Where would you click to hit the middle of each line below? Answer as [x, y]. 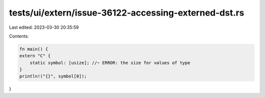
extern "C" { [35, 56]
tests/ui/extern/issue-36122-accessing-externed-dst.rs [127, 13]
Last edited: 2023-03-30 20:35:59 [44, 27]
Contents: [19, 36]
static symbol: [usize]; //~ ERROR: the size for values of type [110, 63]
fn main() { [34, 49]
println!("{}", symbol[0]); [53, 76]
